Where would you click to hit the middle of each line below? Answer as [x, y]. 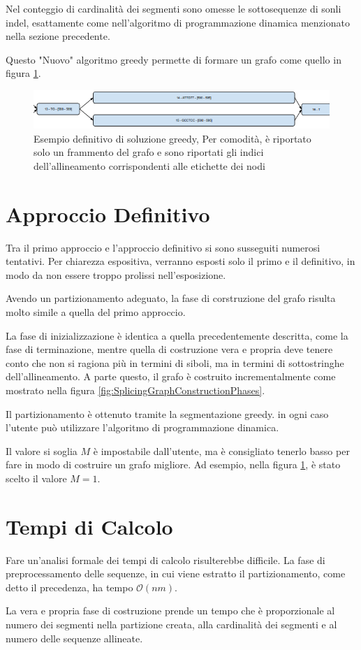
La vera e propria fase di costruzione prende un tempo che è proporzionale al [170, 611]
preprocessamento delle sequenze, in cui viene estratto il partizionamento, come [176, 573]
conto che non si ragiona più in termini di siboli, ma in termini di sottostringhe [175, 362]
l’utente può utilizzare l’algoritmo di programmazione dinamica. [142, 427]
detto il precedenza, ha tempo [69, 587]
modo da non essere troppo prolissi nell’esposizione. [116, 274]
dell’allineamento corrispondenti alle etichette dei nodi [149, 165]
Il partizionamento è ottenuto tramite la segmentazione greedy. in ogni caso [167, 413]
